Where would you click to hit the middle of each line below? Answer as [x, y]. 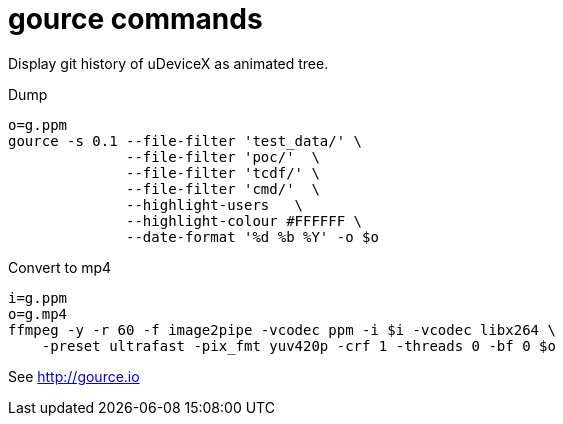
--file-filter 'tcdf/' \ [223, 172]
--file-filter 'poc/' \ [223, 156]
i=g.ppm [38, 297]
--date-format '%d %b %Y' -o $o [252, 236]
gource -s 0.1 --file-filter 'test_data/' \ [185, 140]
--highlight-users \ [215, 204]
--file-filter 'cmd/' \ [223, 188]
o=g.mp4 [38, 313]
